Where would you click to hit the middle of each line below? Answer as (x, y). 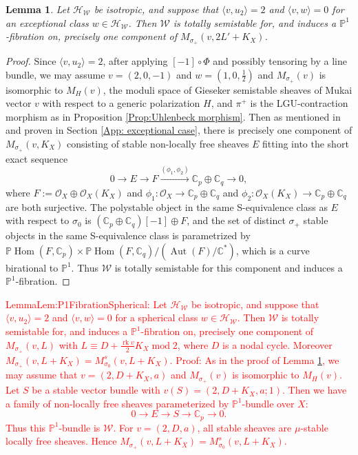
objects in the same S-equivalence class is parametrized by (128, 235)
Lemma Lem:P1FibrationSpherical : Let (86, 304)
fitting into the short (306, 144)
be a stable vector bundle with (96, 390)
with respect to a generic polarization (121, 103)
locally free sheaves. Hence (61, 441)
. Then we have (315, 390)
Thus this (26, 427)
